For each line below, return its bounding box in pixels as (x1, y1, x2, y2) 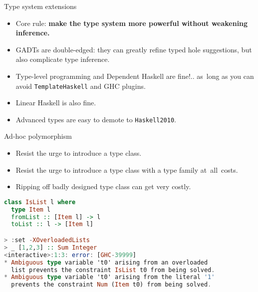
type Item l (11, 206, 51, 213)
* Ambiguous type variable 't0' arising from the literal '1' (4, 274, 215, 281)
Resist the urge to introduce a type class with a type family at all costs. (15, 164, 238, 175)
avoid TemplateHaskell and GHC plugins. (15, 80, 146, 91)
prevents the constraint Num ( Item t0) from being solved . (11, 281, 212, 289)
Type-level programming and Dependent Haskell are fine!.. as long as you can (15, 70, 254, 81)
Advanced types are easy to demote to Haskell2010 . (15, 114, 176, 124)
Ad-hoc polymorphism (4, 131, 72, 141)
